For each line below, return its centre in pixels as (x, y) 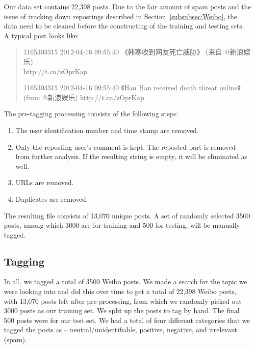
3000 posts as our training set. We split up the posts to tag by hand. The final (122, 310)
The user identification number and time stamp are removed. (107, 130)
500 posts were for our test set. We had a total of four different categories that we (127, 320)
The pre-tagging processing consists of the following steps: (91, 114)
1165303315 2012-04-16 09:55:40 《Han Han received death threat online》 (132, 88)
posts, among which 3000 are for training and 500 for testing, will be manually (122, 225)
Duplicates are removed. (52, 199)
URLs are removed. (44, 182)
